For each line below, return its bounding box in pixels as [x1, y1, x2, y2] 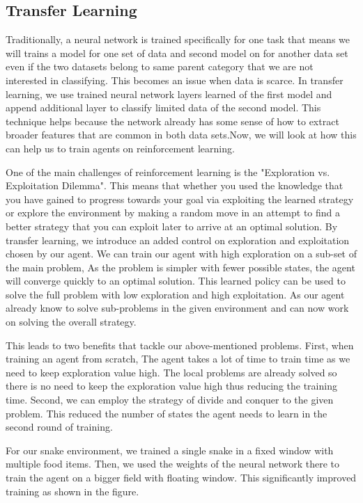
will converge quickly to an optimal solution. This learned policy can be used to [6, 273, 346, 288]
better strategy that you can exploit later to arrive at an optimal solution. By [6, 218, 338, 233]
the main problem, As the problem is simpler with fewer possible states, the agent [6, 260, 355, 274]
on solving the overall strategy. [6, 314, 137, 329]
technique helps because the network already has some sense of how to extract [6, 113, 339, 128]
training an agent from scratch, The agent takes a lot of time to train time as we [6, 351, 350, 366]
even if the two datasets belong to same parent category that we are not [6, 59, 314, 74]
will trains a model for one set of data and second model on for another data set [6, 45, 348, 60]
